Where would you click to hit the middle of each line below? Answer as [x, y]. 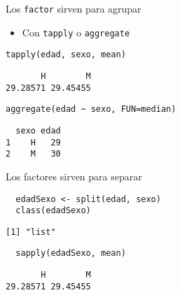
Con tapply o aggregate [76, 32]
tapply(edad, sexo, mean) [66, 55]
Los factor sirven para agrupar [74, 8]
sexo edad [38, 130]
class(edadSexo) [53, 211]
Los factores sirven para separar [74, 176]
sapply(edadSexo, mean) [71, 253]
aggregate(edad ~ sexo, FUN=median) [91, 109]
